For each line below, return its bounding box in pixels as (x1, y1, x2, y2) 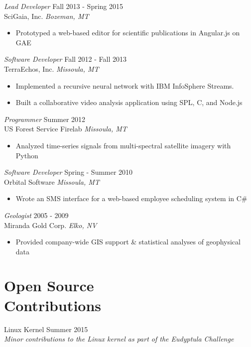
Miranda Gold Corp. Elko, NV (4, 220, 97, 230)
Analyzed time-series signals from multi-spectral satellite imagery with (15, 140, 231, 150)
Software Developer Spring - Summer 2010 (4, 167, 133, 177)
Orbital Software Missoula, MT (4, 176, 100, 187)
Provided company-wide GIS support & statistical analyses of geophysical (15, 236, 241, 247)
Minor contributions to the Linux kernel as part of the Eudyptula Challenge (4, 334, 234, 344)
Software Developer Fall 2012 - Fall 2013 (4, 54, 126, 64)
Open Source (4, 275, 94, 296)
